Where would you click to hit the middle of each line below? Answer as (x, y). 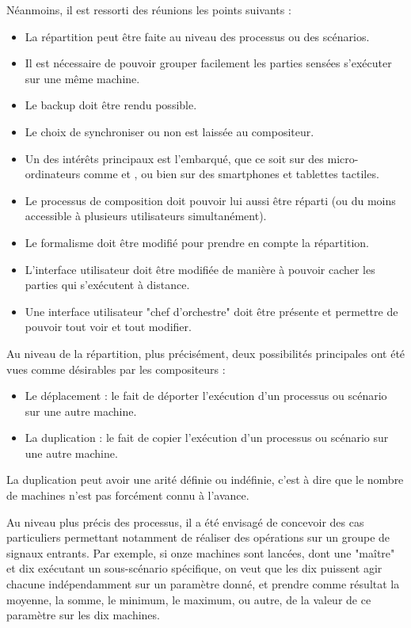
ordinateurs (53, 174)
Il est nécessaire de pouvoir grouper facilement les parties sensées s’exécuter (208, 63)
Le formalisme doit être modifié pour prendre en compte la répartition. (197, 242)
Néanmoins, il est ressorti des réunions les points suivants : (149, 10)
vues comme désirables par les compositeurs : (116, 369)
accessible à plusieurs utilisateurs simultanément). (146, 216)
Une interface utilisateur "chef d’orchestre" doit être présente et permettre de (211, 311)
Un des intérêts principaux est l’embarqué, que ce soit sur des (174, 158)
